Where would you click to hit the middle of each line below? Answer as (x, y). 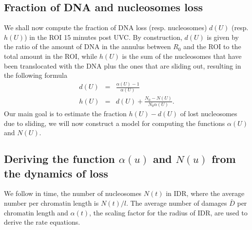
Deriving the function (59, 159)
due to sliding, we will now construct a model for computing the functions (115, 123)
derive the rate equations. (42, 222)
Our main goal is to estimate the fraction (65, 114)
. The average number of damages (176, 203)
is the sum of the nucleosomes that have (182, 56)
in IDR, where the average (205, 193)
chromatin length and (36, 212)
